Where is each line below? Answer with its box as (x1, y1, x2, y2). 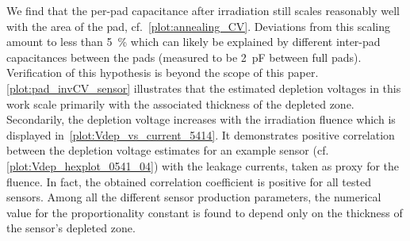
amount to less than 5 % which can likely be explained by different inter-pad (6, 33, 381, 50)
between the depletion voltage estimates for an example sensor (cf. (6, 142, 329, 159)
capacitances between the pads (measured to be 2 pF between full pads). (6, 48, 362, 65)
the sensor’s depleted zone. (6, 220, 136, 236)
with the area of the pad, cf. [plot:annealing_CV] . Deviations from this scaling (6, 17, 390, 34)
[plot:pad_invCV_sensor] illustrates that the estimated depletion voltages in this (6, 79, 401, 96)
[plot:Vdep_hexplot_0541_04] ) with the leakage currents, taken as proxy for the (6, 157, 400, 174)
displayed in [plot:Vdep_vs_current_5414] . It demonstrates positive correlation (6, 126, 395, 143)
